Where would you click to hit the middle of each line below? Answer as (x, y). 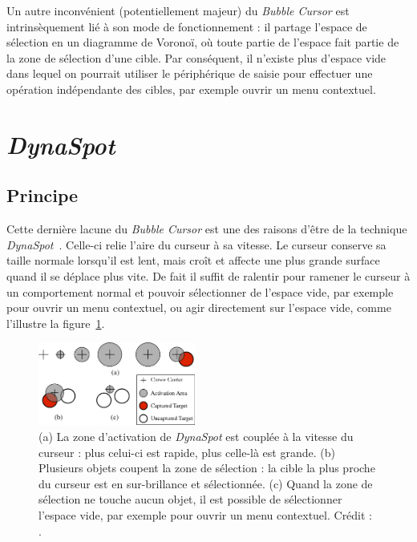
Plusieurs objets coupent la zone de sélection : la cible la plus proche (207, 468)
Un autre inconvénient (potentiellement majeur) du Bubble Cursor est (178, 10)
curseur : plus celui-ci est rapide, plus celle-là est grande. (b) (187, 452)
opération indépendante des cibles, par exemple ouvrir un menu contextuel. (191, 89)
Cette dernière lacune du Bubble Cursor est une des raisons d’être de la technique (207, 229)
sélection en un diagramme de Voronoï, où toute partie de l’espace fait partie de (203, 42)
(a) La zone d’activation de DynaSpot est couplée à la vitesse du (196, 436)
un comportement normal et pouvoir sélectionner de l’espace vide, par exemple (200, 291)
